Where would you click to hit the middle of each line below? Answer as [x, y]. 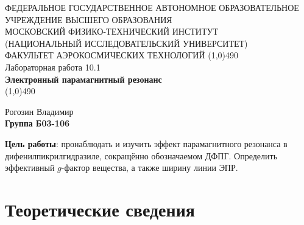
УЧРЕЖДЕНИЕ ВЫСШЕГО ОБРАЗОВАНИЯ [89, 19]
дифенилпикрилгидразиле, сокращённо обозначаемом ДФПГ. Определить [141, 155]
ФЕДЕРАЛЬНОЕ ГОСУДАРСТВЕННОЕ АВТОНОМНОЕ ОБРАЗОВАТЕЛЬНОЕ [152, 7]
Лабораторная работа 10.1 [53, 67]
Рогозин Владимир [39, 111]
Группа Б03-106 [37, 123]
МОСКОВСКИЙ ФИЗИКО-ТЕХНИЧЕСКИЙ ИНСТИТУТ [111, 31]
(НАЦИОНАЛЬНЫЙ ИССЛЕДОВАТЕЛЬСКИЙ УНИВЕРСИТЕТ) [126, 43]
